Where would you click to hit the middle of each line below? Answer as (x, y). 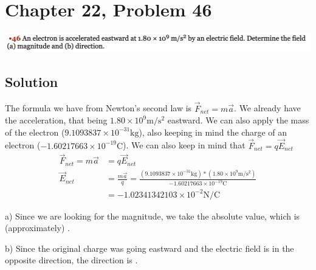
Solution (32, 81)
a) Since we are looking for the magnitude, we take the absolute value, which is (153, 216)
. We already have (267, 108)
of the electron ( (35, 132)
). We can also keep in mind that (184, 145)
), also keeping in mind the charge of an (213, 132)
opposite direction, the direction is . (71, 260)
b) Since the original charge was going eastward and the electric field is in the (149, 248)
